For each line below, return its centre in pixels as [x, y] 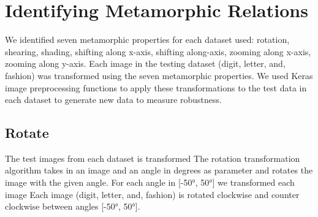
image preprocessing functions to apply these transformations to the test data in [156, 87]
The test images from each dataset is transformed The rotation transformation [153, 158]
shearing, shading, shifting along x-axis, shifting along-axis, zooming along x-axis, [158, 51]
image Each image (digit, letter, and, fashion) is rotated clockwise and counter [152, 194]
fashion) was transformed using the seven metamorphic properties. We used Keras [159, 75]
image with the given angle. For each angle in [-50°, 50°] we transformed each [150, 182]
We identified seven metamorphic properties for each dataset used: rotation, [147, 40]
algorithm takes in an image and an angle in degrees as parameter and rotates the [159, 170]
